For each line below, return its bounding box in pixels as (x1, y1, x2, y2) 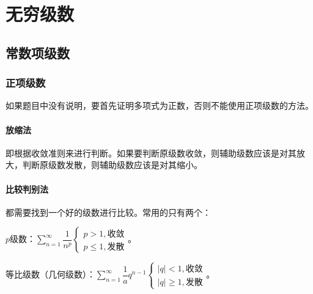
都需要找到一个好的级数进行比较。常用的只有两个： (6, 205, 211, 218)
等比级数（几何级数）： (6, 268, 95, 281)
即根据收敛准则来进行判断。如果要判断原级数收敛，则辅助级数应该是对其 (6, 146, 296, 159)
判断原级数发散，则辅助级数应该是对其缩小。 (22, 158, 202, 171)
